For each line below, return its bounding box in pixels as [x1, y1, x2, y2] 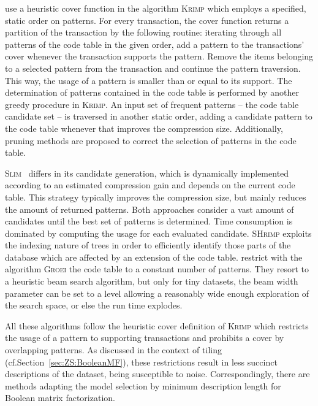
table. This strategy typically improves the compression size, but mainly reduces [5, 190, 306, 203]
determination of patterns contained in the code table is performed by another [5, 86, 299, 99]
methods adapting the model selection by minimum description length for [5, 379, 281, 392]
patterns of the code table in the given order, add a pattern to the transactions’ [5, 37, 305, 50]
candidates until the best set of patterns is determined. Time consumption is [5, 215, 293, 228]
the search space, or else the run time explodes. [5, 299, 183, 312]
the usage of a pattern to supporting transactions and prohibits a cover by [5, 331, 284, 344]
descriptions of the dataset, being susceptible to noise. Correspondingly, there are [5, 367, 310, 380]
